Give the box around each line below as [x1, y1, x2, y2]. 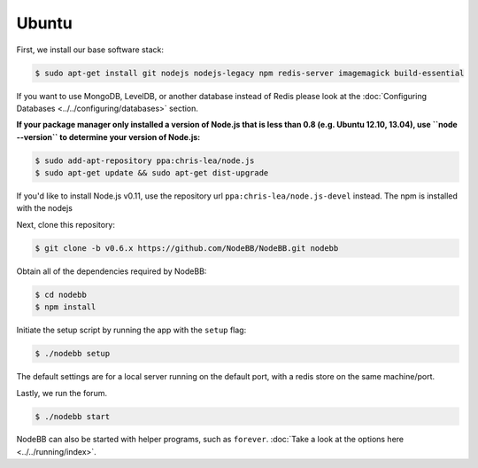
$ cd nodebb [35, 289, 88, 300]
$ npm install [35, 302, 96, 312]
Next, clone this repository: [16, 219, 115, 230]
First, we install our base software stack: [16, 44, 164, 55]
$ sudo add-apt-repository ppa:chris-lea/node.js [35, 155, 255, 166]
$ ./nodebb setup [35, 348, 111, 359]
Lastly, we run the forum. [16, 387, 108, 398]
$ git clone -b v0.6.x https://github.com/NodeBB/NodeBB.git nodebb [35, 243, 339, 253]
